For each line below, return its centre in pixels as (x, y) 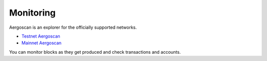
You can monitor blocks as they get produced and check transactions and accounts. (95, 52)
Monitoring (32, 13)
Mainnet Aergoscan (42, 43)
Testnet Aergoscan (41, 36)
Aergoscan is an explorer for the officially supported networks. (73, 27)
